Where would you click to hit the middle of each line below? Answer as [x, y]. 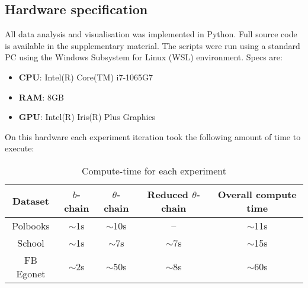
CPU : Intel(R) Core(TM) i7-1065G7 [86, 77]
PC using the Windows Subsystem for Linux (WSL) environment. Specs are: [144, 57]
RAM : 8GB [41, 97]
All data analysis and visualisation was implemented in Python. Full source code [151, 34]
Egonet [31, 273]
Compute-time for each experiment [154, 170]
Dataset [31, 201]
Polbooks [31, 225]
